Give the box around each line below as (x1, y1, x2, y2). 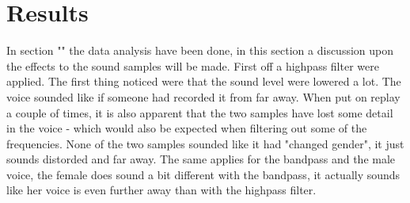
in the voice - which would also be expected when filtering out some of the (6, 120, 367, 136)
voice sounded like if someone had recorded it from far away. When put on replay (6, 88, 401, 105)
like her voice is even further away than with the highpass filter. (6, 182, 317, 198)
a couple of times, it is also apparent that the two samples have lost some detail (6, 104, 393, 121)
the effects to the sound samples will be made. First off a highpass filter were (6, 57, 379, 74)
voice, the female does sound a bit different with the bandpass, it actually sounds (6, 166, 401, 182)
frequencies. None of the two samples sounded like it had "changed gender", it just (6, 135, 404, 151)
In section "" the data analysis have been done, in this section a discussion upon (6, 42, 394, 59)
